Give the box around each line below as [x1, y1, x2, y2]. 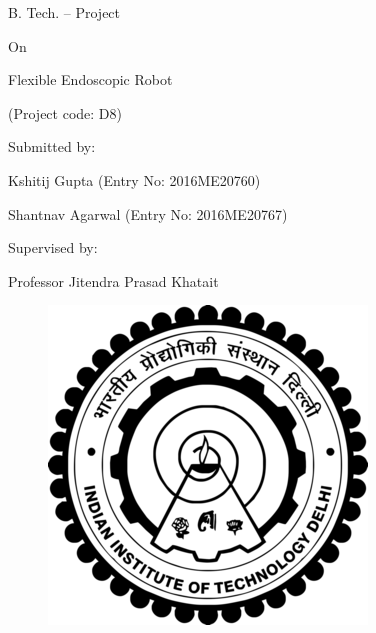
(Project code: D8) [8, 102, 122, 123]
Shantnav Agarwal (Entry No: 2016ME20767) [8, 203, 288, 224]
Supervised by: [8, 237, 98, 258]
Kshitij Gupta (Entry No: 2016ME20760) [8, 169, 261, 190]
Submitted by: [8, 136, 96, 157]
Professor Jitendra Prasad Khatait [8, 270, 219, 291]
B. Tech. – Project [8, 2, 121, 22]
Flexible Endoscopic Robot [8, 69, 173, 90]
